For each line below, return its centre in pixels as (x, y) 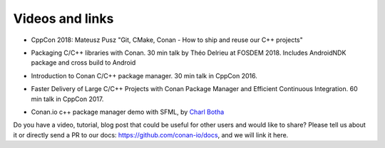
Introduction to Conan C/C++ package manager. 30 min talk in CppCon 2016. (144, 75)
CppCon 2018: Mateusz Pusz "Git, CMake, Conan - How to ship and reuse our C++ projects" (167, 40)
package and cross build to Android (83, 63)
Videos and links (63, 18)
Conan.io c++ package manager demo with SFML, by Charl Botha (128, 112)
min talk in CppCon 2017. (67, 99)
